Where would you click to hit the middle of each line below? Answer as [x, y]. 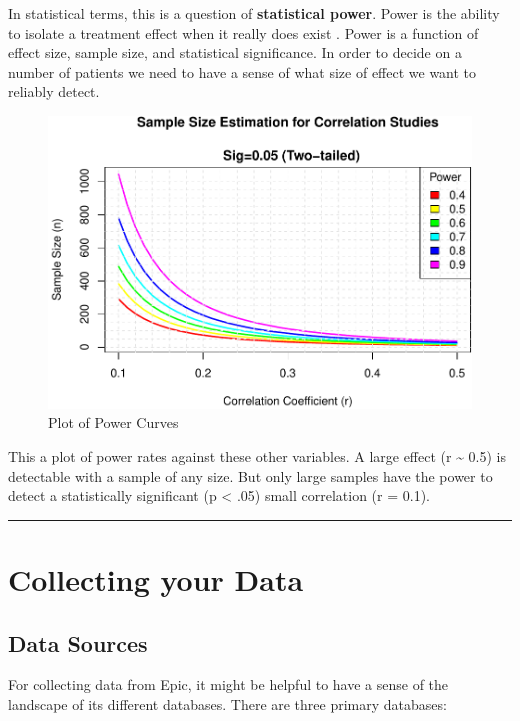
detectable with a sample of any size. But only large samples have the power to [250, 475]
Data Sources [78, 642]
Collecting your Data [156, 578]
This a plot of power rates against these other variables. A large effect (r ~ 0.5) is [257, 456]
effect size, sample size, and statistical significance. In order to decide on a [235, 52]
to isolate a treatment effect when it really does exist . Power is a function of [243, 32]
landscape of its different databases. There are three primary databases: [227, 703]
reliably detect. [54, 91]
